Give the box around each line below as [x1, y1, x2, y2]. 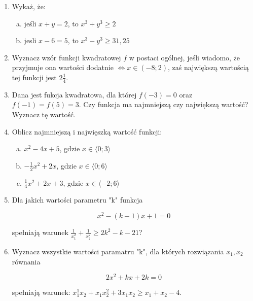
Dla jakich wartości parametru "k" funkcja [12, 194, 143, 205]
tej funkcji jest [12, 72, 57, 82]
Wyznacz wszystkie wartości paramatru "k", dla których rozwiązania [12, 246, 224, 256]
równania [12, 256, 41, 266]
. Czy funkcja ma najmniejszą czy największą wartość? [79, 99, 248, 110]
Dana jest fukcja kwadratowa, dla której [12, 89, 137, 99]
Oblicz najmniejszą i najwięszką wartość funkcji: [12, 126, 162, 137]
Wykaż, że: [12, 1, 46, 11]
